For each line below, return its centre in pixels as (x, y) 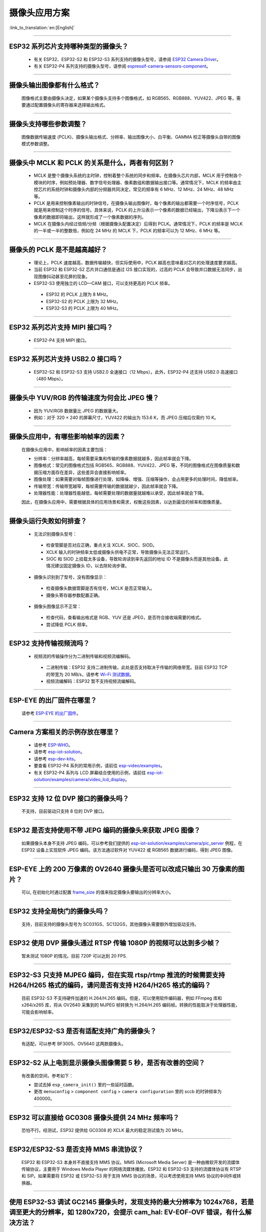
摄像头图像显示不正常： (57, 606)
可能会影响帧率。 (39, 1012)
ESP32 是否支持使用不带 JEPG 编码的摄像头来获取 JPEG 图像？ (105, 830)
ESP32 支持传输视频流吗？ (49, 643)
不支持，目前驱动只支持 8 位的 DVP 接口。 (64, 811)
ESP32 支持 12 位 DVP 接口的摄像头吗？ (69, 798)
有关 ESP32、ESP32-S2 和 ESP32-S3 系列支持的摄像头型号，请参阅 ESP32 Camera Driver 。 (127, 59)
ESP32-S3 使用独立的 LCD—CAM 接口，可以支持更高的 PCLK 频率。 (103, 283)
